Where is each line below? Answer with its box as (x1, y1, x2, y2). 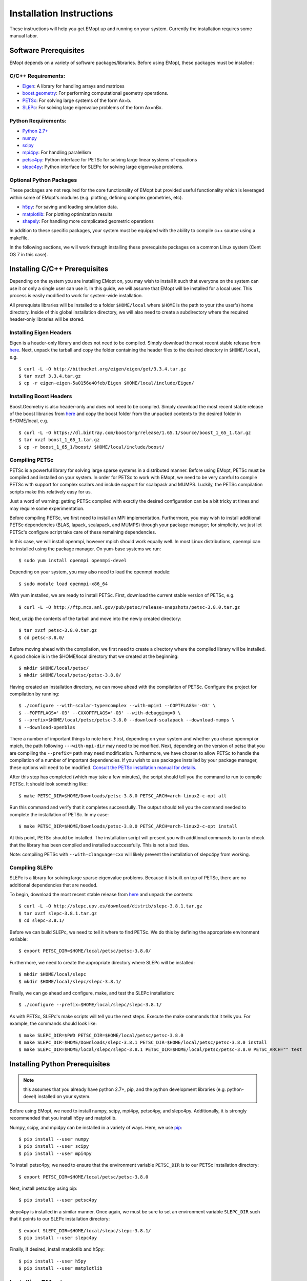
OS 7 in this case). (9, 251, 48, 257)
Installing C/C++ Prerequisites (9, 264, 109, 274)
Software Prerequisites (9, 46, 85, 55)
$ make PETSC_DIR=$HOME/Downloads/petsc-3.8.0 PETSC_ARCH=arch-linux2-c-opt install (18, 823, 238, 829)
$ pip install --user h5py (18, 1258, 87, 1264)
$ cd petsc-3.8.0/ (18, 634, 65, 640)
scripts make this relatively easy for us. (9, 488, 92, 494)
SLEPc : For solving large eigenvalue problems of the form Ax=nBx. (22, 105, 163, 111)
